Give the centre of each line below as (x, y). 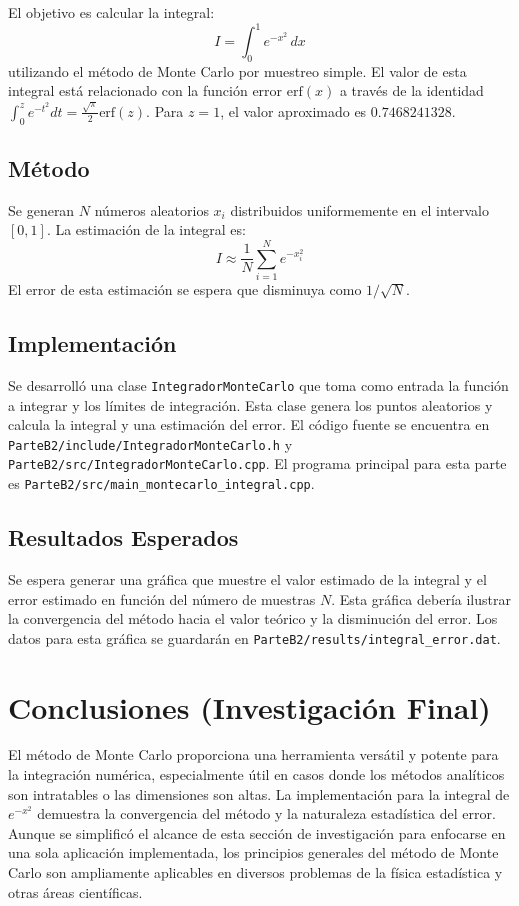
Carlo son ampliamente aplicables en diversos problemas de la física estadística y (255, 872)
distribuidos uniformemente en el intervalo (359, 209)
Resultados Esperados (123, 537)
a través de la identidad (411, 90)
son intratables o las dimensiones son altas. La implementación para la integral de (259, 793)
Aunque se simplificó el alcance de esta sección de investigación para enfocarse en (257, 832)
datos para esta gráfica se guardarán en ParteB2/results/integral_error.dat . (254, 637)
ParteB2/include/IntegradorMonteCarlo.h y (150, 443)
